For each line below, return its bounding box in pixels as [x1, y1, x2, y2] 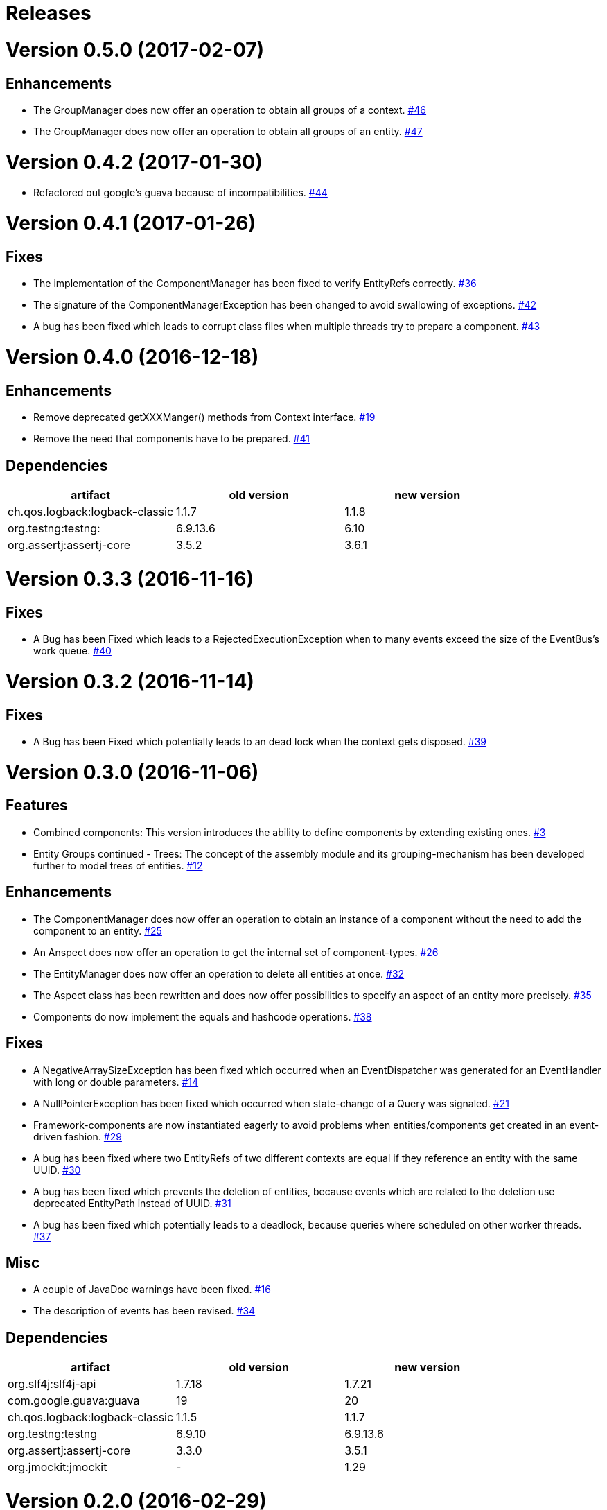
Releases [6, 1, 91, 25]
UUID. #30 [33, 1163, 81, 1176]
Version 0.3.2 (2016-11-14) [6, 669, 254, 693]
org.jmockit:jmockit [8, 1460, 107, 1475]
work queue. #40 [33, 645, 112, 657]
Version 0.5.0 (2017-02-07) [6, 37, 265, 62]
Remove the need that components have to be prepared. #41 [33, 433, 310, 445]
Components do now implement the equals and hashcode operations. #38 [33, 1010, 372, 1023]
